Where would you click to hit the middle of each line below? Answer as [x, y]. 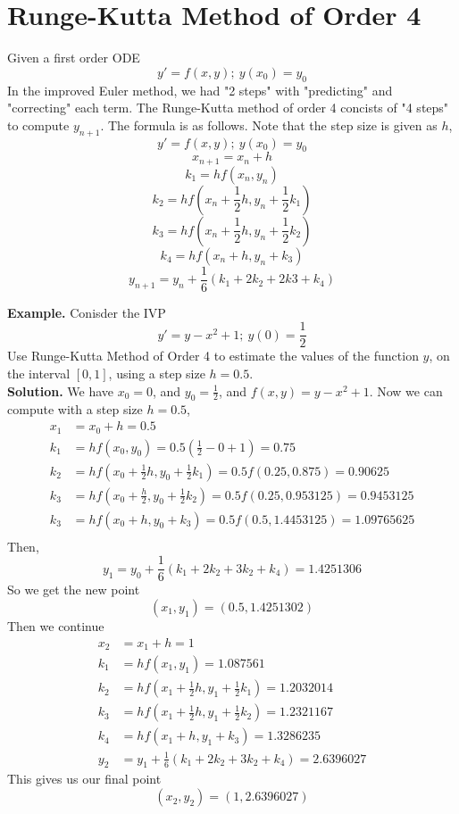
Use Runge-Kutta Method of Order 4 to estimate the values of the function [213, 356]
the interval [39, 374]
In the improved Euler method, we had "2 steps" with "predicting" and [200, 90]
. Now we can [406, 390]
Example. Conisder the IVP [87, 312]
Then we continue [56, 625]
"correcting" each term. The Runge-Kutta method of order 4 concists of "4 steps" [228, 108]
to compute [38, 125]
